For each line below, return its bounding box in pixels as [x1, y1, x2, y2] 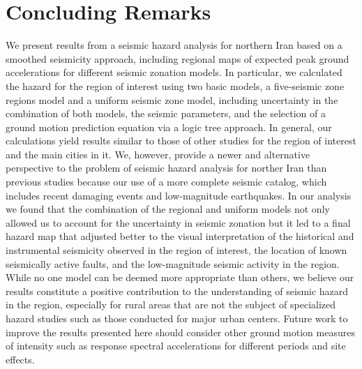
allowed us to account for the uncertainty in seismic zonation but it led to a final [6, 215, 351, 229]
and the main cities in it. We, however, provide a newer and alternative [6, 146, 310, 161]
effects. [6, 352, 35, 366]
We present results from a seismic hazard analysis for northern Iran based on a [6, 38, 342, 52]
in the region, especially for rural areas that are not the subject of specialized [6, 297, 336, 312]
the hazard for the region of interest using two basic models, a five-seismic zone [6, 78, 345, 93]
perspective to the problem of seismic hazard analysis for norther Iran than [6, 160, 327, 175]
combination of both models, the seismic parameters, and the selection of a [6, 106, 326, 121]
